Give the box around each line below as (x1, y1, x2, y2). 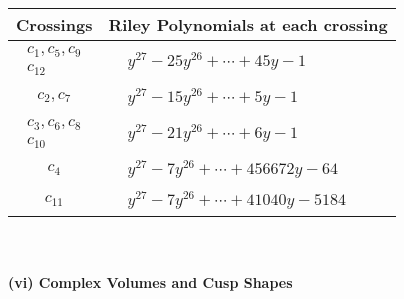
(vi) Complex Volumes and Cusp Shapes (8, 271, 293, 292)
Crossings (16, 13, 93, 36)
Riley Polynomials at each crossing (108, 13, 388, 36)
